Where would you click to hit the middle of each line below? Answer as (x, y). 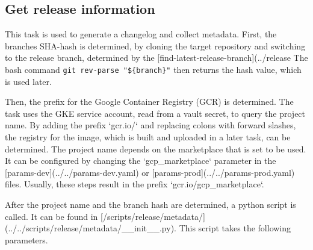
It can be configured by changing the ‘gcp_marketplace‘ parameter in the (141, 161)
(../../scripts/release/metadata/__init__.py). (91, 228)
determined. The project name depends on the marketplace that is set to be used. (156, 148)
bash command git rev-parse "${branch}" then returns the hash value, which (153, 69)
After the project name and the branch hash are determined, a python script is (150, 204)
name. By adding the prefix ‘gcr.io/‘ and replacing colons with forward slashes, (150, 125)
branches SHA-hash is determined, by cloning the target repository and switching (155, 45)
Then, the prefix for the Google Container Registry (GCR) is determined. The (149, 102)
